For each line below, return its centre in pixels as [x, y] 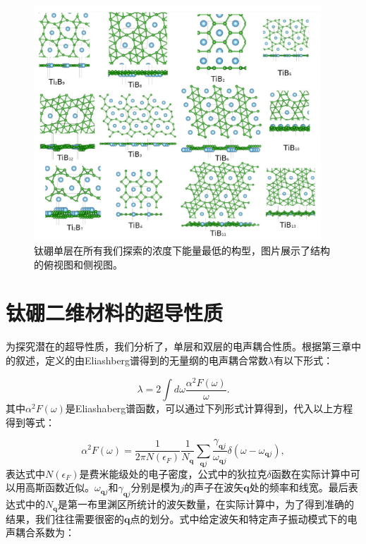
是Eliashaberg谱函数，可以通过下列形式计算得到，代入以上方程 [209, 408]
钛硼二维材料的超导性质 [115, 313]
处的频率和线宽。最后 [299, 487]
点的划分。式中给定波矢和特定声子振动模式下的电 [244, 518]
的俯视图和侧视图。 [78, 264]
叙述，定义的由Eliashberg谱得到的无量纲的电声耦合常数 [142, 360]
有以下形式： [304, 360]
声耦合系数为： [40, 532]
